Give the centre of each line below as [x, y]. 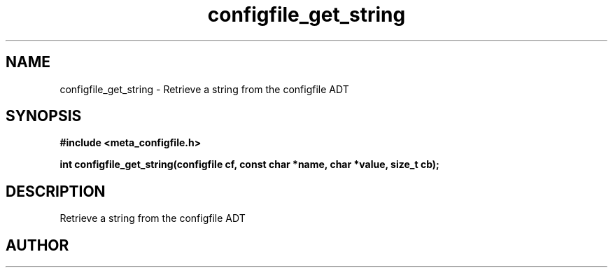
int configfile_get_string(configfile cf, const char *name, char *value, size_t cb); [249, 164]
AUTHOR [37, 245]
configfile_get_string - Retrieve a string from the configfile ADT [204, 89]
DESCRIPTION [56, 191]
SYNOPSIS [44, 116]
